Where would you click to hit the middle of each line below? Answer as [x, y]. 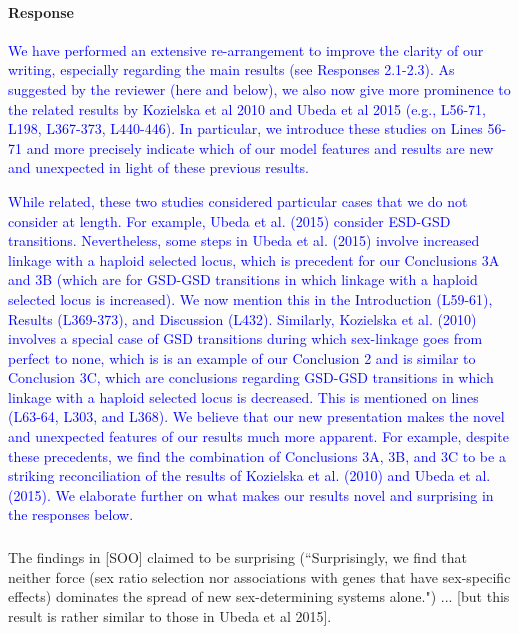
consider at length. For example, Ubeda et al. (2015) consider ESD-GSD [229, 220]
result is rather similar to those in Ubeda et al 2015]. [170, 615]
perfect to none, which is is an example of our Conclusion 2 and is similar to [242, 357]
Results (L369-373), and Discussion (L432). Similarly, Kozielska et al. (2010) [242, 318]
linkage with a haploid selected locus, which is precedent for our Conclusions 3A [254, 259]
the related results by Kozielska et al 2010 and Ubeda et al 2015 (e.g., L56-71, [247, 108]
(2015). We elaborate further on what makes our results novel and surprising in [251, 494]
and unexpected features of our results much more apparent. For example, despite [258, 436]
